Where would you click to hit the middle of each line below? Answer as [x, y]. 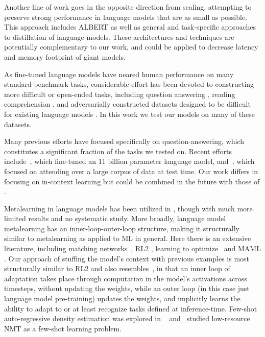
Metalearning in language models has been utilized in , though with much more [128, 208]
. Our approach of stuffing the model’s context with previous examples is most [127, 258]
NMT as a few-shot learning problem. [63, 328]
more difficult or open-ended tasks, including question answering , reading [120, 94]
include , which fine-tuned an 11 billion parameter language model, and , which [129, 161]
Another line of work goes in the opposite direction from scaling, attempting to [128, 7]
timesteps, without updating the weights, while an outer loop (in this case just [127, 288]
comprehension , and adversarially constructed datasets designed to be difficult [127, 104]
